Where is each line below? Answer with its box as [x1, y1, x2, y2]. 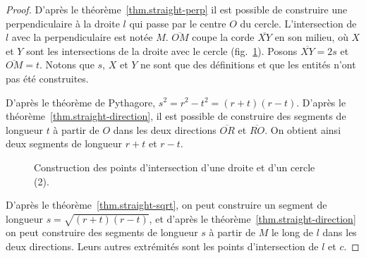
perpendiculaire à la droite [6, 16, 120, 30]
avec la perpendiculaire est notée [11, 30, 153, 44]
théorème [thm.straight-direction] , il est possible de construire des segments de [6, 109, 346, 123]
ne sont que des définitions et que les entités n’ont [140, 57, 356, 72]
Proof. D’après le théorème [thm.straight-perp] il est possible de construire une [6, 2, 348, 16]
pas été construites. [6, 70, 89, 85]
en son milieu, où [274, 30, 348, 44]
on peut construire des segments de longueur [6, 225, 198, 240]
